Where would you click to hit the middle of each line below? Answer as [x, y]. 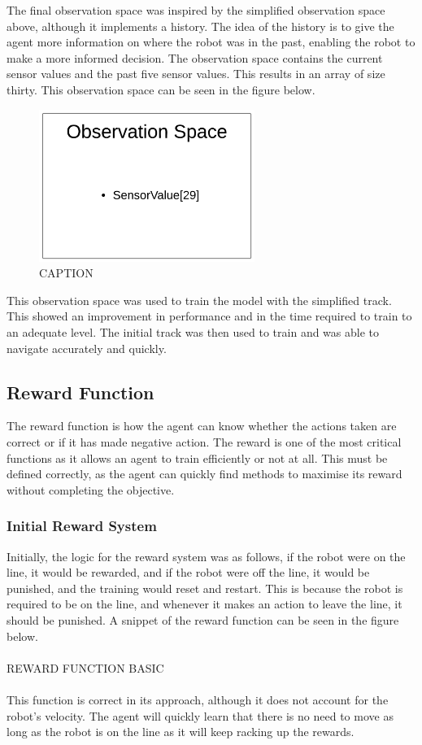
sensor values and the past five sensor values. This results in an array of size [196, 74]
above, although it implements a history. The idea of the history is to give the [200, 26]
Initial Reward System [82, 526]
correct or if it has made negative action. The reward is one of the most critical [204, 441]
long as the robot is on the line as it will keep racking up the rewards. [181, 732]
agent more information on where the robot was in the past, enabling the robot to [211, 42]
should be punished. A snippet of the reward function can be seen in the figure [203, 619]
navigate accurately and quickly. [87, 348]
